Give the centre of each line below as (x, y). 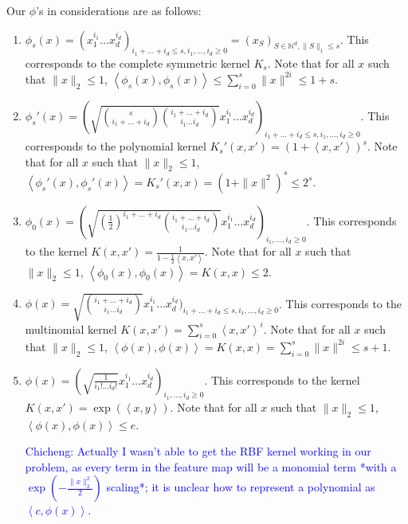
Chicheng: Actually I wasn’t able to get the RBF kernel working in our (198, 451)
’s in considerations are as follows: (119, 10)
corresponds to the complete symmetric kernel (137, 63)
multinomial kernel (71, 328)
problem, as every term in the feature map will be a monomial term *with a (211, 466)
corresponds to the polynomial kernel (116, 146)
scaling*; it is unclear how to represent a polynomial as (241, 487)
